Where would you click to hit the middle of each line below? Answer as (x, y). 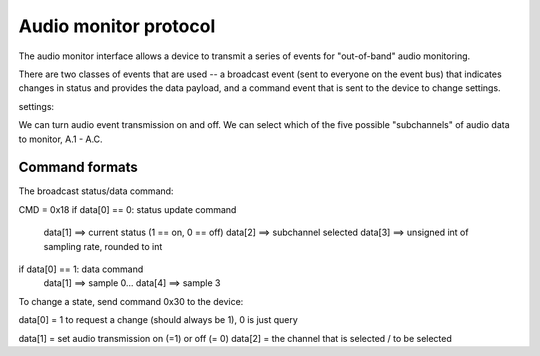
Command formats (78, 167)
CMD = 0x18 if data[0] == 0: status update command (127, 209)
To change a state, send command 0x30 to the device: (131, 301)
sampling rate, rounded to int (103, 246)
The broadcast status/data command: (96, 191)
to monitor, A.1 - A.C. (61, 139)
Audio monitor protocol (117, 26)
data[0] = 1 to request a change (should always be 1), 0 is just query (158, 320)
